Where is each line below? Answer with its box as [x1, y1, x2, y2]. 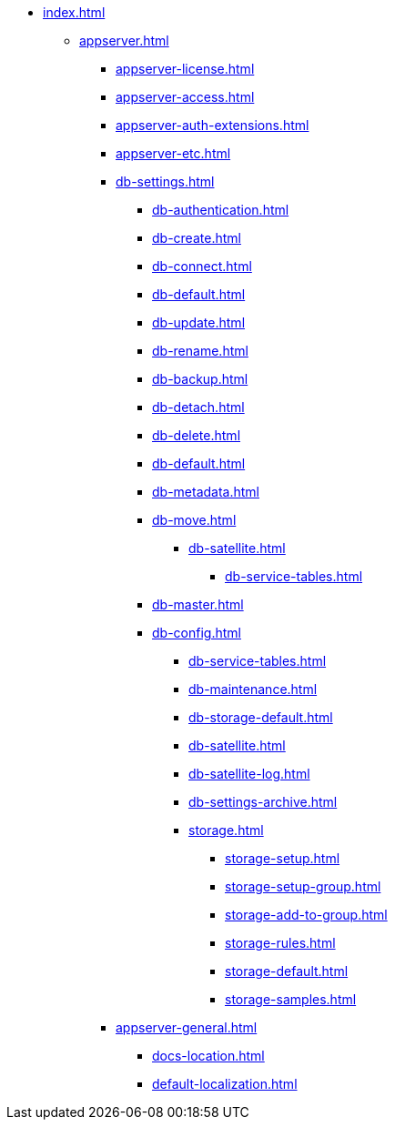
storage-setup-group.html [225, 879, 381, 894]
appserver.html [79, 33, 169, 48]
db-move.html [152, 512, 237, 528]
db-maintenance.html [188, 681, 318, 697]
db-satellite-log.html [188, 766, 310, 781]
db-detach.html [152, 399, 245, 415]
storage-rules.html [225, 935, 336, 951]
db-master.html [152, 597, 244, 612]
